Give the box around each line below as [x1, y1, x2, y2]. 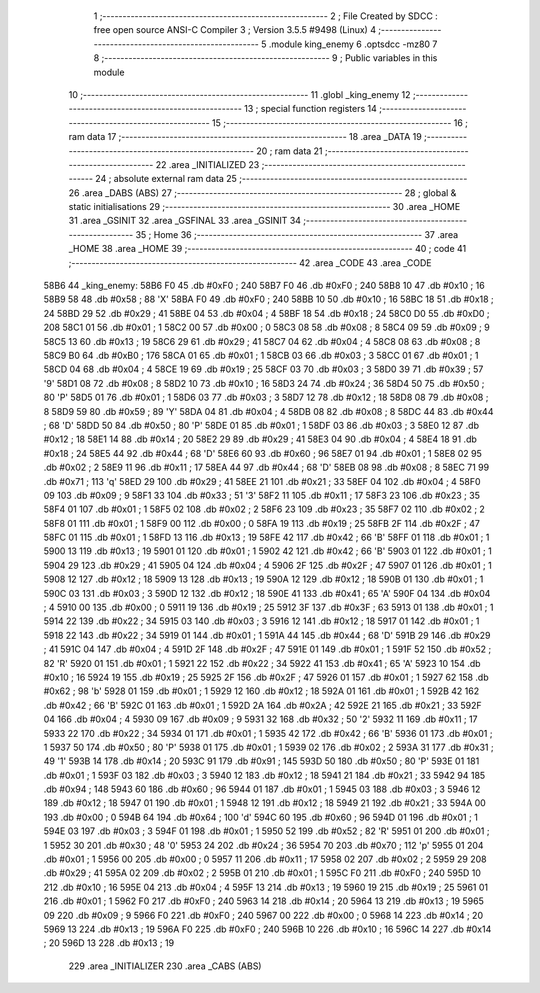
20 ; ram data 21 [256, 145, 324, 157]
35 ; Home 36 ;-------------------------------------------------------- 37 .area [135, 228, 459, 240]
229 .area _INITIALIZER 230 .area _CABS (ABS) [68, 960, 262, 972]
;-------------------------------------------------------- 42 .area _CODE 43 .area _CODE [68, 256, 432, 269]
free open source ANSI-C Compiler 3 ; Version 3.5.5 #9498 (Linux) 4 [93, 24, 377, 36]
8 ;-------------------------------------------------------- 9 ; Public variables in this [93, 52, 438, 64]
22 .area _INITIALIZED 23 [155, 158, 260, 170]
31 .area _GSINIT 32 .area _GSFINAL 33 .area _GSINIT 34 [68, 215, 302, 227]
